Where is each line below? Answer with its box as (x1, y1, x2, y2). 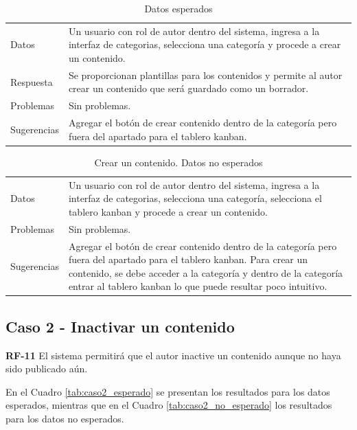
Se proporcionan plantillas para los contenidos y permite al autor (68, 67, 343, 82)
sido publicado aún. (5, 361, 88, 376)
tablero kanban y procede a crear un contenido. (68, 204, 268, 218)
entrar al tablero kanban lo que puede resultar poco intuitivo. (68, 279, 327, 293)
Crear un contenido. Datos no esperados (94, 155, 263, 169)
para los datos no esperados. (5, 411, 124, 426)
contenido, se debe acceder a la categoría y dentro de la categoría (68, 265, 343, 280)
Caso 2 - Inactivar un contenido (5, 315, 235, 337)
